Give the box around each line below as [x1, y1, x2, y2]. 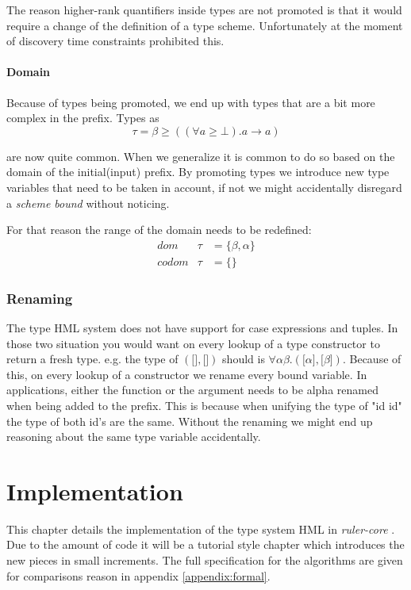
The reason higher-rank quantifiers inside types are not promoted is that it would [6, 2, 402, 17]
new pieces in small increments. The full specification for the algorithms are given [6, 552, 403, 569]
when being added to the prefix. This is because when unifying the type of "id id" [6, 397, 402, 413]
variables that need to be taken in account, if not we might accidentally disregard [6, 178, 402, 195]
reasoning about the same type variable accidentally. [6, 428, 261, 445]
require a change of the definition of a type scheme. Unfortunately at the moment [6, 17, 403, 33]
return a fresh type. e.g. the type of [6, 351, 179, 367]
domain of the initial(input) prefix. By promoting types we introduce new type [6, 163, 390, 180]
